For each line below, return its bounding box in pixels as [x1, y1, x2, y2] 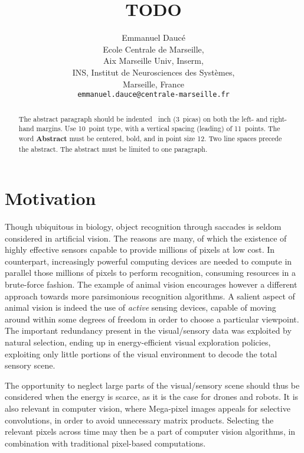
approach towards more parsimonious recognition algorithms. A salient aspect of [5, 289, 295, 302]
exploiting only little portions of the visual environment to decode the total [5, 347, 277, 360]
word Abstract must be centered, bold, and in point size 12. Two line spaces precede [18, 133, 282, 144]
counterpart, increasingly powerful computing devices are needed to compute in [5, 255, 292, 267]
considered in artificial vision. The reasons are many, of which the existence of [5, 232, 287, 244]
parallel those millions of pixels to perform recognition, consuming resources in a [5, 266, 296, 279]
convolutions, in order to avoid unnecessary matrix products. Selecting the [5, 413, 274, 426]
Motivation [5, 186, 96, 210]
